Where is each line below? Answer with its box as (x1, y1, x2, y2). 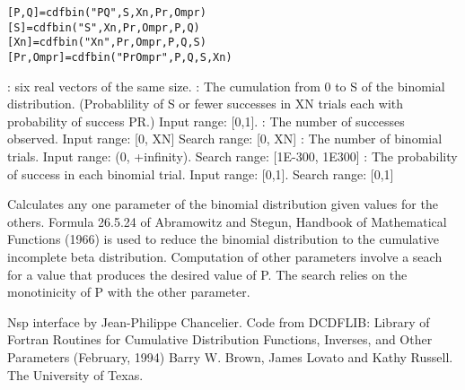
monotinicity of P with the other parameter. (7, 282, 250, 301)
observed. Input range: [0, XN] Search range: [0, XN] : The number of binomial (7, 129, 443, 148)
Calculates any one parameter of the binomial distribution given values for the (7, 195, 438, 213)
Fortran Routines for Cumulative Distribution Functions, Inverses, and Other (7, 330, 433, 349)
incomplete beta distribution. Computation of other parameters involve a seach (7, 247, 443, 265)
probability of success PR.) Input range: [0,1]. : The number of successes (7, 111, 405, 130)
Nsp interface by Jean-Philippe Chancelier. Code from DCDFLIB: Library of (7, 312, 430, 331)
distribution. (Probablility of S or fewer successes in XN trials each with (7, 94, 404, 113)
